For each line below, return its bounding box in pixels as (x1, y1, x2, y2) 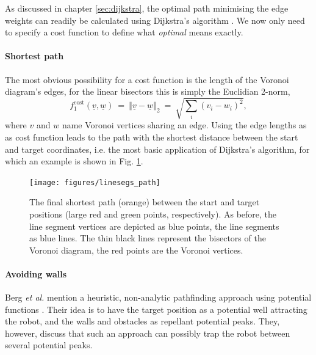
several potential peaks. (5, 339, 93, 351)
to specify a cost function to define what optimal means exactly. (5, 26, 243, 38)
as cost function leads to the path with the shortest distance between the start (5, 130, 298, 143)
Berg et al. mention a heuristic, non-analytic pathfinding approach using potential (5, 291, 312, 304)
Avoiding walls (5, 267, 67, 280)
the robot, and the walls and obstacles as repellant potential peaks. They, (5, 315, 280, 328)
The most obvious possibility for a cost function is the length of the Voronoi (5, 73, 289, 86)
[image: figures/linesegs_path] (29, 178, 160, 187)
